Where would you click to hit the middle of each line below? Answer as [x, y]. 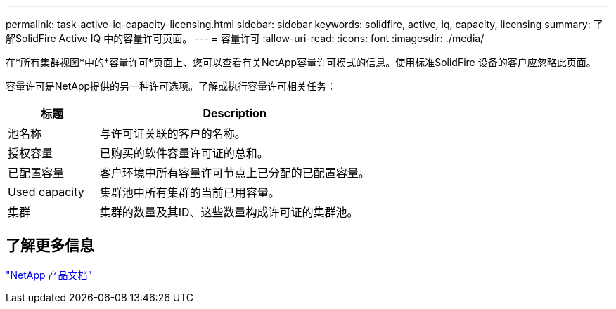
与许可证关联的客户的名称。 [173, 133]
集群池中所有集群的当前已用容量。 [190, 192]
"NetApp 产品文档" [49, 275]
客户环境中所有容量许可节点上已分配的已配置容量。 [235, 173]
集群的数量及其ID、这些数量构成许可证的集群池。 [229, 212]
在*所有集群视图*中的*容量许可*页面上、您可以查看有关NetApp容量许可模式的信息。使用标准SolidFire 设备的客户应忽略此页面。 [301, 62]
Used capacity [46, 192]
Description [235, 113]
